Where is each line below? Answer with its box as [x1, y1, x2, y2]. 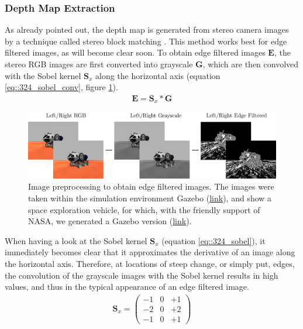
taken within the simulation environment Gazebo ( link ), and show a [28, 191, 272, 204]
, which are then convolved [202, 58, 299, 70]
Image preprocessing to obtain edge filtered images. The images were [28, 180, 274, 193]
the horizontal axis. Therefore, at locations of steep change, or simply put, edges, [5, 257, 295, 269]
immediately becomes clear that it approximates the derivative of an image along [5, 246, 295, 258]
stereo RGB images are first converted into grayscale [5, 58, 193, 70]
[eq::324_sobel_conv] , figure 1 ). [5, 81, 118, 93]
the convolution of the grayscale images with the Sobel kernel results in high [5, 269, 278, 281]
